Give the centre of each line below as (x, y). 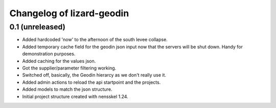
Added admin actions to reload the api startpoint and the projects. (91, 82)
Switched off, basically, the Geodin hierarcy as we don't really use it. (94, 75)
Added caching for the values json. (59, 61)
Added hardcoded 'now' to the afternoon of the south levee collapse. (95, 40)
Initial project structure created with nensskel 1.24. (75, 96)
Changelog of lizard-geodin (69, 13)
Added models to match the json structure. (67, 89)
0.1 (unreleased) (38, 27)
